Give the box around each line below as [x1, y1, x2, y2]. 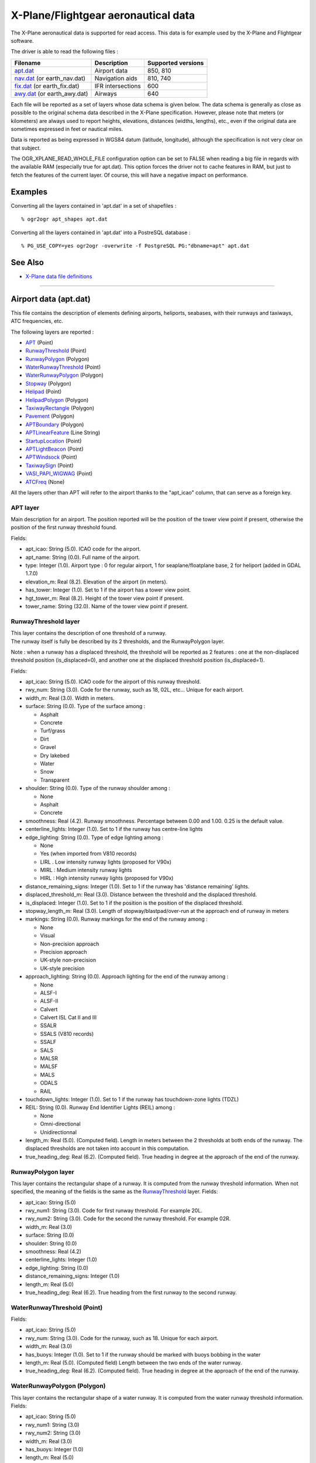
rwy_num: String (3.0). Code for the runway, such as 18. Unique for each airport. [25, 1334, 219, 1341]
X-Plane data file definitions [25, 273, 93, 280]
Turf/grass [40, 727, 66, 734]
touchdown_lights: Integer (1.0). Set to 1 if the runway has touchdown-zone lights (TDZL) [25, 1096, 239, 1103]
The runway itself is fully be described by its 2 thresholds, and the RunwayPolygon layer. [11, 638, 225, 645]
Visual [40, 932, 55, 939]
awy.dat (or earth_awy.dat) [14, 90, 88, 98]
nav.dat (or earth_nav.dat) [14, 74, 86, 82]
